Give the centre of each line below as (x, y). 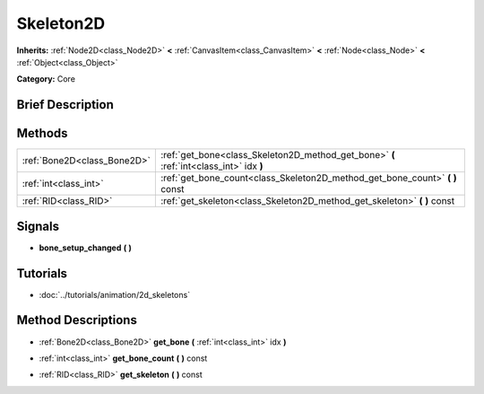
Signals (38, 226)
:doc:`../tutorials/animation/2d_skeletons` (115, 294)
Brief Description (65, 105)
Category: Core (46, 79)
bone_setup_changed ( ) (85, 248)
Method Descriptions (77, 320)
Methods (42, 133)
